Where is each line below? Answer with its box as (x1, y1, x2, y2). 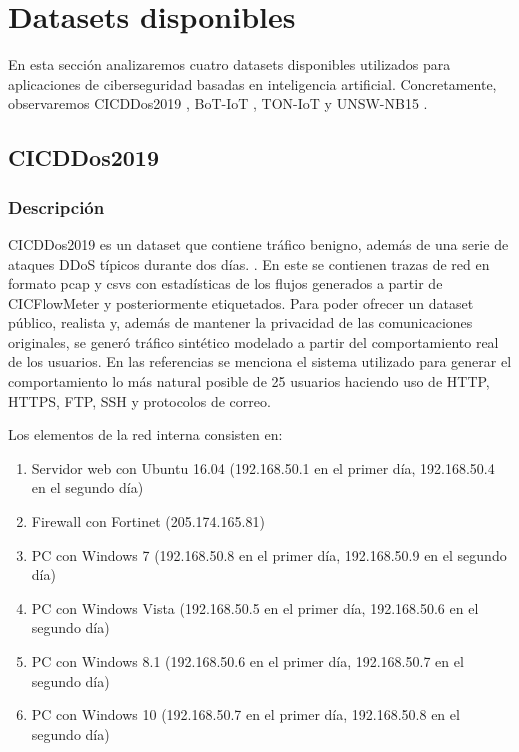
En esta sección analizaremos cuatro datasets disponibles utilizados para (8, 54, 451, 75)
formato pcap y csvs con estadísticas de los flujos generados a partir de (8, 273, 443, 294)
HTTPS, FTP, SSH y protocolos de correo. (8, 390, 271, 411)
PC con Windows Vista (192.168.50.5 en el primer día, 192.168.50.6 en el (31, 597, 479, 618)
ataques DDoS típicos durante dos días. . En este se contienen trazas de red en (8, 253, 490, 274)
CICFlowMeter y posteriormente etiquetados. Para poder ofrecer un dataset (8, 292, 474, 313)
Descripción (8, 194, 105, 219)
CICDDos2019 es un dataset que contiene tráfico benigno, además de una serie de (8, 233, 509, 254)
